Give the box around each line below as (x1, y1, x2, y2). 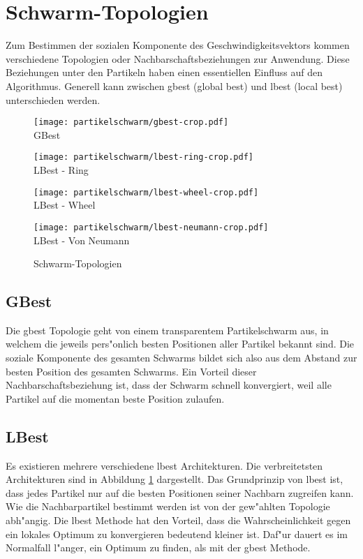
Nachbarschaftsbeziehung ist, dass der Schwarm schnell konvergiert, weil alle (6, 378, 332, 392)
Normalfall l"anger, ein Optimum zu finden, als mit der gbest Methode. (6, 540, 311, 555)
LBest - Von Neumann (34, 232, 130, 247)
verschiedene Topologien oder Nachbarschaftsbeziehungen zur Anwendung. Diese (6, 51, 350, 66)
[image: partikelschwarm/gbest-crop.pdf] (34, 117, 229, 128)
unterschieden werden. (6, 92, 101, 107)
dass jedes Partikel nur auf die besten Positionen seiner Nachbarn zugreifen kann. (6, 485, 354, 500)
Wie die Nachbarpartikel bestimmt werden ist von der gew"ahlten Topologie (6, 499, 330, 514)
